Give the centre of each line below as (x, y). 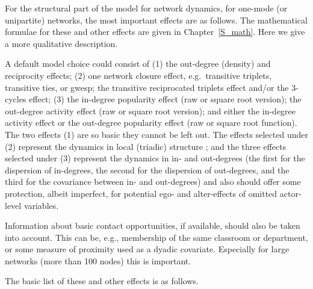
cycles (16, 99)
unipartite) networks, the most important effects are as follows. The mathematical (156, 20)
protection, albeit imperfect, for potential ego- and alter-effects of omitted (141, 193)
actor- (290, 193)
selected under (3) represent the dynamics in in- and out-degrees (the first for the (155, 158)
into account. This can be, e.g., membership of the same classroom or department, (156, 237)
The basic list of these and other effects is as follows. (102, 281)
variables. (41, 205)
